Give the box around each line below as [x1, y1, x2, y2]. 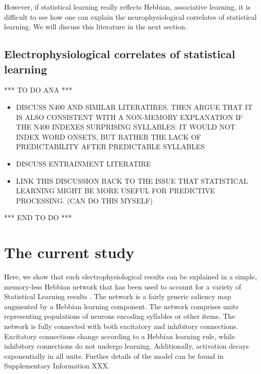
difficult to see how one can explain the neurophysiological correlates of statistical [4, 11, 257, 22]
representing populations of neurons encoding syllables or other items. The [4, 311, 235, 321]
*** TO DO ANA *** [4, 85, 72, 95]
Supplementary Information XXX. [4, 360, 110, 371]
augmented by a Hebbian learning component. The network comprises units [4, 301, 239, 311]
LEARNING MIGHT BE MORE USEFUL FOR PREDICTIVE [16, 185, 215, 196]
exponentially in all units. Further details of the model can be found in [4, 350, 224, 361]
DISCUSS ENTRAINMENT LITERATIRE [16, 158, 151, 169]
